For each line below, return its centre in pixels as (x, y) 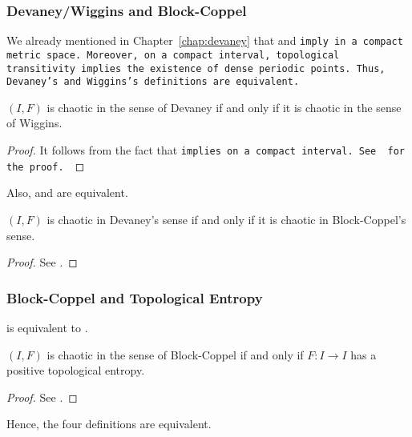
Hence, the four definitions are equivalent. (109, 424)
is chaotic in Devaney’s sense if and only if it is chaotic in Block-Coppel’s (226, 219)
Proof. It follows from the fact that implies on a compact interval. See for (206, 150)
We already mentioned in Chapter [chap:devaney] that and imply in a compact (205, 40)
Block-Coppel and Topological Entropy (135, 297)
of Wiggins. (34, 123)
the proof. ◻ (46, 165)
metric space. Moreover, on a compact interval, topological (173, 55)
